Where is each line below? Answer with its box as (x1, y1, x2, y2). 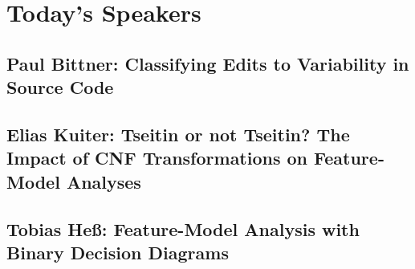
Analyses (66, 169, 141, 194)
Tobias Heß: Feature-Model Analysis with (6, 216, 360, 241)
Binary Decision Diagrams (6, 239, 229, 264)
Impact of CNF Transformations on (6, 145, 308, 170)
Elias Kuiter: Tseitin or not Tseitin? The (6, 121, 350, 146)
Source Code (6, 75, 114, 100)
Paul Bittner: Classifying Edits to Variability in (6, 51, 409, 75)
